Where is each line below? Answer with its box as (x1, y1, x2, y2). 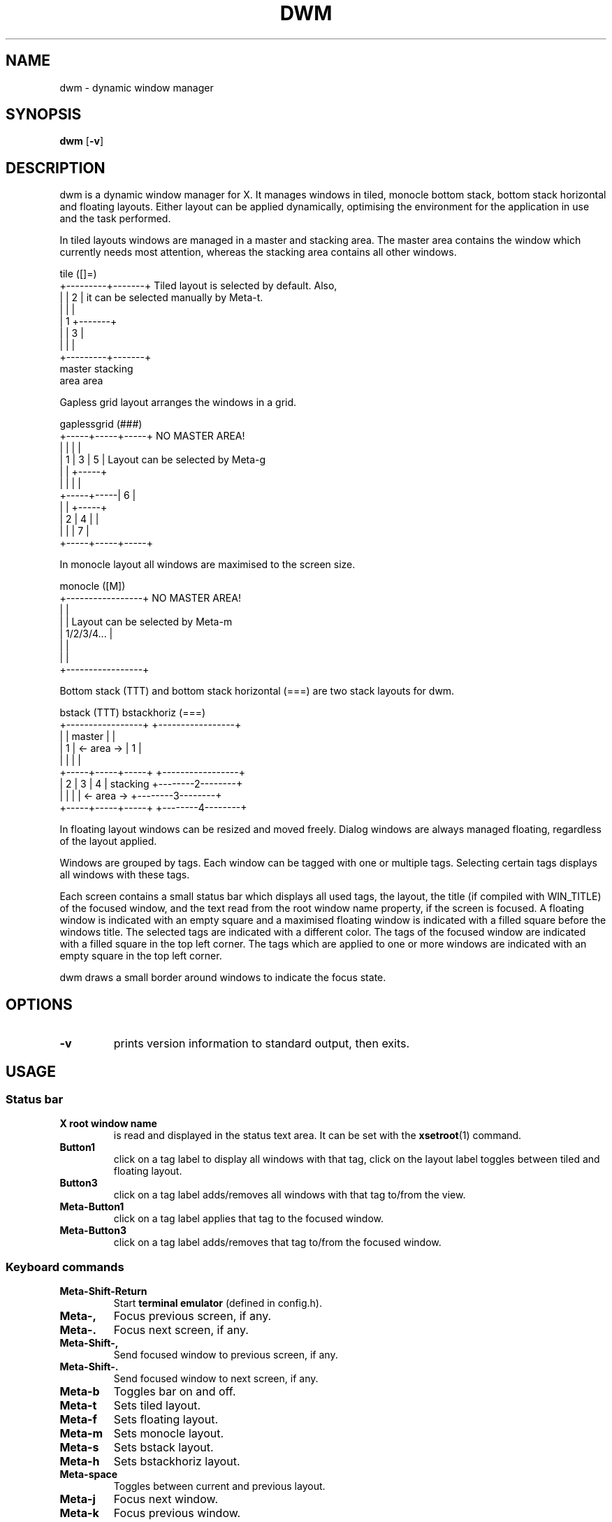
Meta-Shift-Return (59, 1285, 147, 1298)
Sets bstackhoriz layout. (113, 1454, 240, 1469)
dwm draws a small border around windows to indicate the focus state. (59, 971, 386, 984)
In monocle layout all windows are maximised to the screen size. (59, 558, 356, 571)
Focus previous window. (113, 1506, 241, 1521)
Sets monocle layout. (113, 1426, 224, 1441)
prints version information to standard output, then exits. (113, 1036, 410, 1051)
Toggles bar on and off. (113, 1384, 236, 1399)
